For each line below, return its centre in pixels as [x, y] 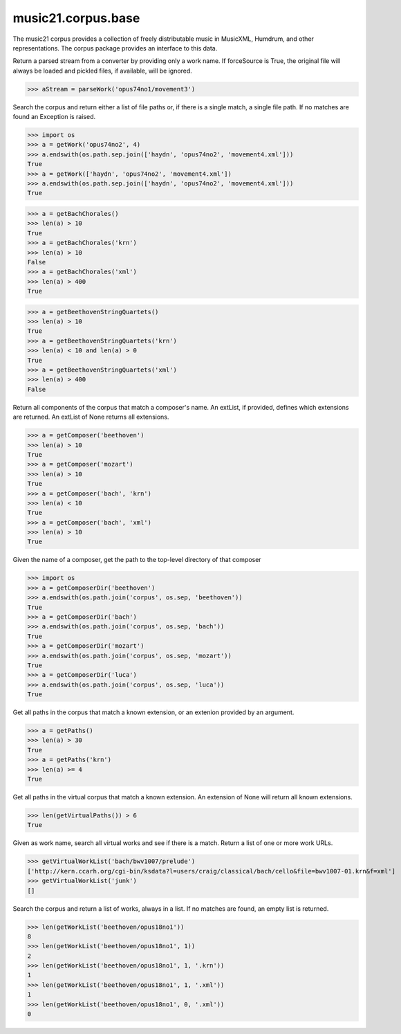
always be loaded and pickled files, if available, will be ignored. [103, 71]
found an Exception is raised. [54, 117]
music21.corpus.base [76, 18]
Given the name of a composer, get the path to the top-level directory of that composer [137, 560]
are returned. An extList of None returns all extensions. [91, 417]
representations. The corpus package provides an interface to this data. [115, 48]
